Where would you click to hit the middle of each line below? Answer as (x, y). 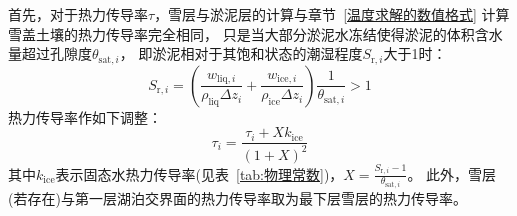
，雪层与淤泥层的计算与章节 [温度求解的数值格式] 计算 (332, 14)
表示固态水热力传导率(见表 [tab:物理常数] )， (199, 173)
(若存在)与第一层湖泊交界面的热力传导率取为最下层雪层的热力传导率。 (237, 198)
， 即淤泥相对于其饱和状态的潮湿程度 (241, 53)
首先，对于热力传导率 (78, 14)
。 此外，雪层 (452, 173)
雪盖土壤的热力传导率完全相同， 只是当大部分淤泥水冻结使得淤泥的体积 (241, 33)
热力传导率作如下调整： (85, 116)
